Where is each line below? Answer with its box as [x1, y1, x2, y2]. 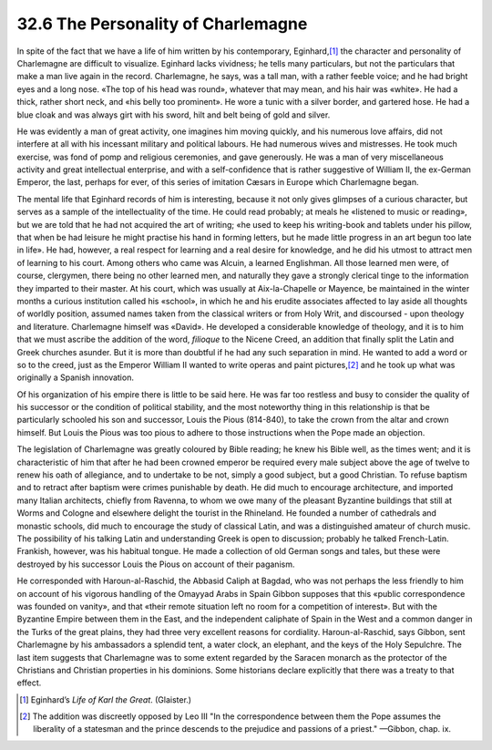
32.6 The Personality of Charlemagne [16, 14, 308, 34]
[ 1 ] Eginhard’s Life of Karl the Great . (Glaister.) [19, 693, 191, 705]
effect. [16, 677, 42, 688]
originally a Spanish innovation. [16, 372, 134, 383]
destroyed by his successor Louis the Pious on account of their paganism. [16, 559, 295, 570]
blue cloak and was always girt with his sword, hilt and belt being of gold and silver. [16, 109, 331, 120]
